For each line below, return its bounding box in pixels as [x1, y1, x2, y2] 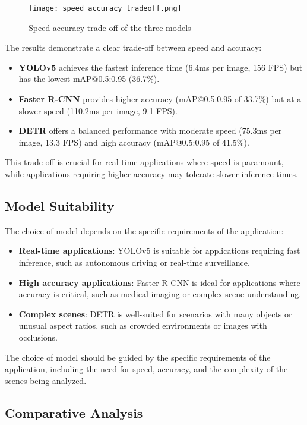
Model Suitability [5, 196, 115, 215]
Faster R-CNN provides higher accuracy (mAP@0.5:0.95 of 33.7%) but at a [18, 93, 302, 105]
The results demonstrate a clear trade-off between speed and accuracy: [5, 41, 262, 53]
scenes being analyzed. [5, 374, 87, 386]
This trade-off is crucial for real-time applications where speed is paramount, [5, 156, 284, 168]
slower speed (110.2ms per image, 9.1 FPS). [18, 104, 178, 117]
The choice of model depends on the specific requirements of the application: [5, 224, 284, 237]
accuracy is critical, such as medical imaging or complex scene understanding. [18, 288, 302, 300]
